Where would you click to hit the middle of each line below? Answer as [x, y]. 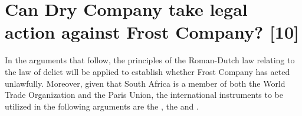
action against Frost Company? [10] [152, 32]
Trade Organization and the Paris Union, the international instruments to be [144, 95]
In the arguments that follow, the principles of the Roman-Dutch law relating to [150, 60]
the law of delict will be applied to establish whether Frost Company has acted [147, 71]
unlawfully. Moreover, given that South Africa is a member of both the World [145, 83]
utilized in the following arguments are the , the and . [102, 106]
